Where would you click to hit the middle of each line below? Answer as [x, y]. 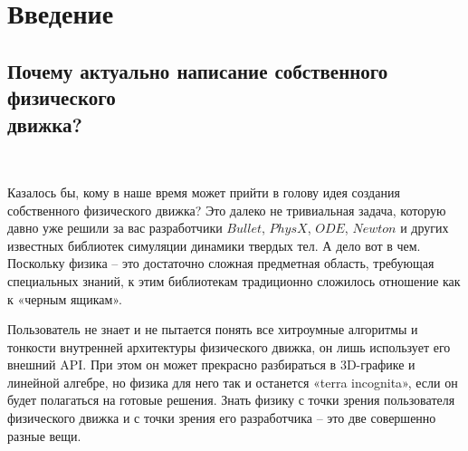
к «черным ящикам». [65, 298]
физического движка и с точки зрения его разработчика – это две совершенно [222, 418]
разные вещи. [44, 435]
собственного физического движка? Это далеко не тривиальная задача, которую [227, 210]
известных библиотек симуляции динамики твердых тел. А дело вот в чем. [214, 245]
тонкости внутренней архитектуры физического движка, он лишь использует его [229, 346]
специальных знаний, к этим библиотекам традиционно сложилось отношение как [234, 280]
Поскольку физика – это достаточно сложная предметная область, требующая [221, 263]
